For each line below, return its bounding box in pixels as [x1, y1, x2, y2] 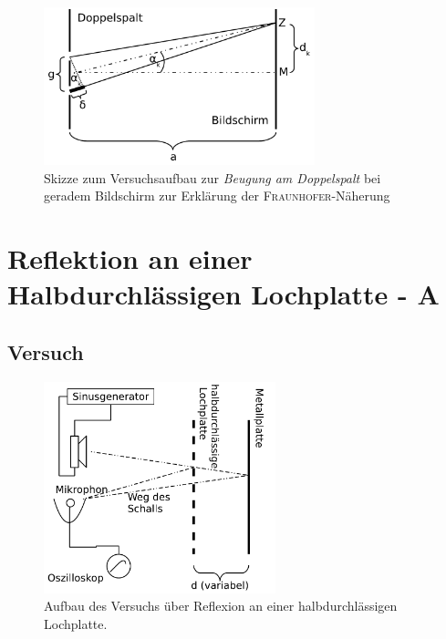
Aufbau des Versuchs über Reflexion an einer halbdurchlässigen [44, 596, 398, 615]
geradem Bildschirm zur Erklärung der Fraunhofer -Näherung [44, 186, 390, 205]
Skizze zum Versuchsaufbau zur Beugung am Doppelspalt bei [44, 168, 381, 187]
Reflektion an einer [7, 239, 253, 276]
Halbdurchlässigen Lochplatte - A [7, 275, 440, 313]
